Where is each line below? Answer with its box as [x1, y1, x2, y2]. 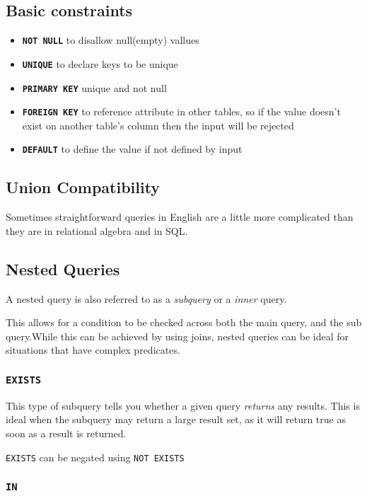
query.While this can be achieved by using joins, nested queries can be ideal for [6, 328, 349, 343]
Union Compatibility [6, 176, 161, 198]
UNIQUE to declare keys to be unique [22, 56, 178, 71]
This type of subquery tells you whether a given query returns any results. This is [6, 398, 360, 413]
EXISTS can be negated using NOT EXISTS [6, 449, 185, 464]
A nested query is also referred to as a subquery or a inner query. [6, 291, 287, 306]
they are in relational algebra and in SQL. [6, 223, 188, 238]
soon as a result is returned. [6, 426, 127, 441]
